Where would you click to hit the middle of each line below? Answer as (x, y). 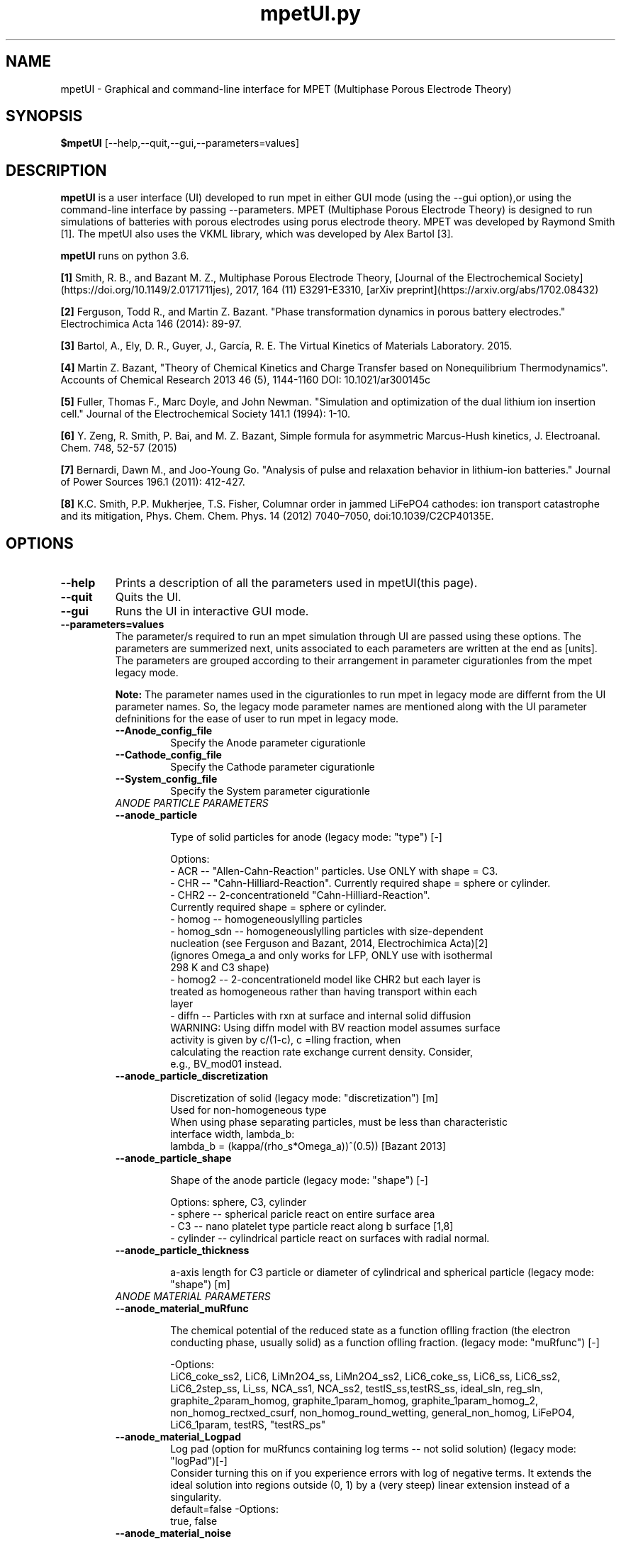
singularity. (196, 1497)
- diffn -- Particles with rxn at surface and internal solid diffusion (321, 1016)
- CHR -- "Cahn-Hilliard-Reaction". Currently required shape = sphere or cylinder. (360, 883)
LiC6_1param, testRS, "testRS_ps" (248, 1425)
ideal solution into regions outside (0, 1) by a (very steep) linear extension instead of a (370, 1485)
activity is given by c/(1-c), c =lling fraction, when (286, 1040)
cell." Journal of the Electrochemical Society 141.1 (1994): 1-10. (205, 414)
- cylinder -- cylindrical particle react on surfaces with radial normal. (330, 1238)
